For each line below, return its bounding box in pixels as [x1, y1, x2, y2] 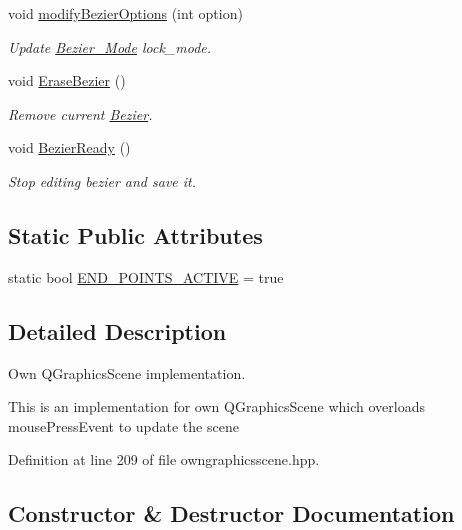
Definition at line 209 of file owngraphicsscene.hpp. [8, 449, 320, 470]
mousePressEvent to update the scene [8, 415, 239, 436]
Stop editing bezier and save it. [8, 170, 197, 191]
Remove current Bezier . [8, 103, 153, 124]
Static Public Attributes [8, 219, 263, 250]
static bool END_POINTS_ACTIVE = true [8, 266, 284, 287]
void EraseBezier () [8, 70, 126, 91]
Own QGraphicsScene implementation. [8, 362, 246, 383]
